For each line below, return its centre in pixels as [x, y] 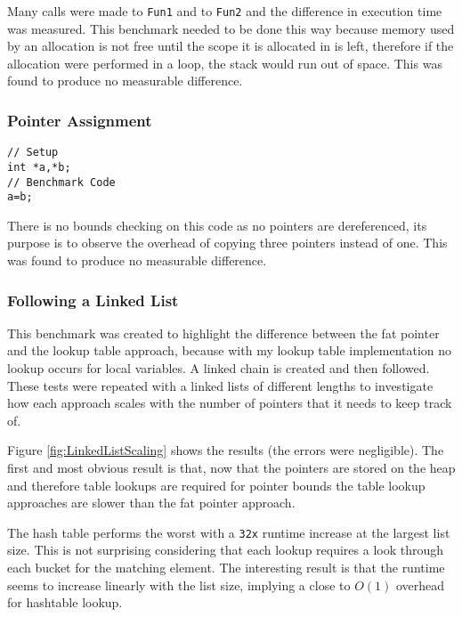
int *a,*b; [39, 167]
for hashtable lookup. [65, 602]
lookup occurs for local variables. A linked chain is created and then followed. [219, 368]
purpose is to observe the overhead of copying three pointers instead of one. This [227, 243]
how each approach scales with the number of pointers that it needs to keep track [230, 403]
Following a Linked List [93, 300]
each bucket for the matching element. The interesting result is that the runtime [226, 568]
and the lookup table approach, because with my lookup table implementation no [230, 350]
